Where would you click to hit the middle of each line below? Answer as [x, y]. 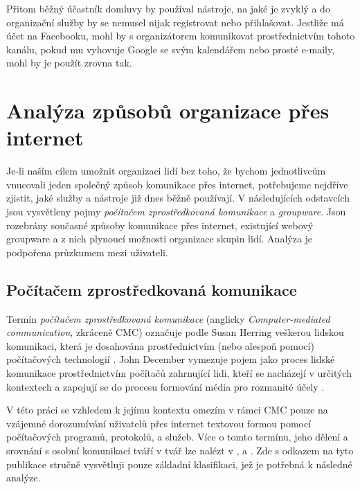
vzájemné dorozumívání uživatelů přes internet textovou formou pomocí [159, 423]
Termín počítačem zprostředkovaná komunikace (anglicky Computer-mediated [168, 318]
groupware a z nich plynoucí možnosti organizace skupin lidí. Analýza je [160, 239]
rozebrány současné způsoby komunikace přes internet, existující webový [160, 225]
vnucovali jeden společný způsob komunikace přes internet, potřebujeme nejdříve [177, 184]
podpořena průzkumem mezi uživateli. [87, 252]
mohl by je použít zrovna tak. [69, 63]
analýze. [24, 478]
